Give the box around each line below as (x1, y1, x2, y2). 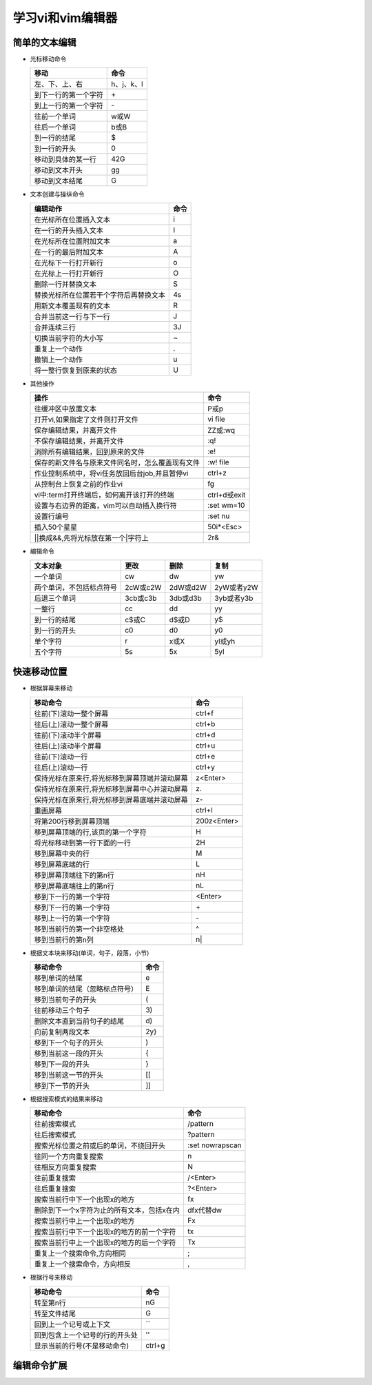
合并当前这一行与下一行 (34, 311, 110, 321)
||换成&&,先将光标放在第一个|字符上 (34, 533, 149, 543)
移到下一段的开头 (34, 1059, 90, 1069)
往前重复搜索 (34, 1173, 76, 1183)
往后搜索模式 (34, 1130, 76, 1140)
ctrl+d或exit (207, 490, 246, 500)
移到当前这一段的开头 (34, 1048, 103, 1058)
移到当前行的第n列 (34, 934, 94, 944)
